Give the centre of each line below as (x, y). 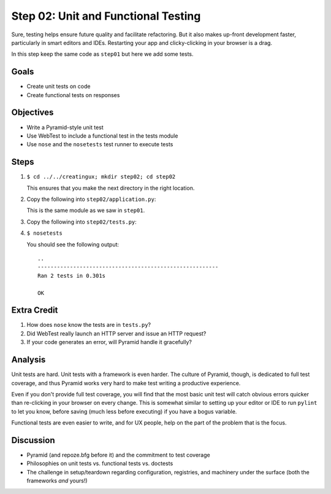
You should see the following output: (73, 244)
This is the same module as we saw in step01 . (86, 210)
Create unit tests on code (59, 87)
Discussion (33, 440)
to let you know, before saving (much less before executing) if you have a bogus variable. (124, 411)
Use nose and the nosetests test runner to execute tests (100, 144)
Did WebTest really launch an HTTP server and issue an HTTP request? (116, 333)
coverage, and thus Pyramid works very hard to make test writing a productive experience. (126, 383)
